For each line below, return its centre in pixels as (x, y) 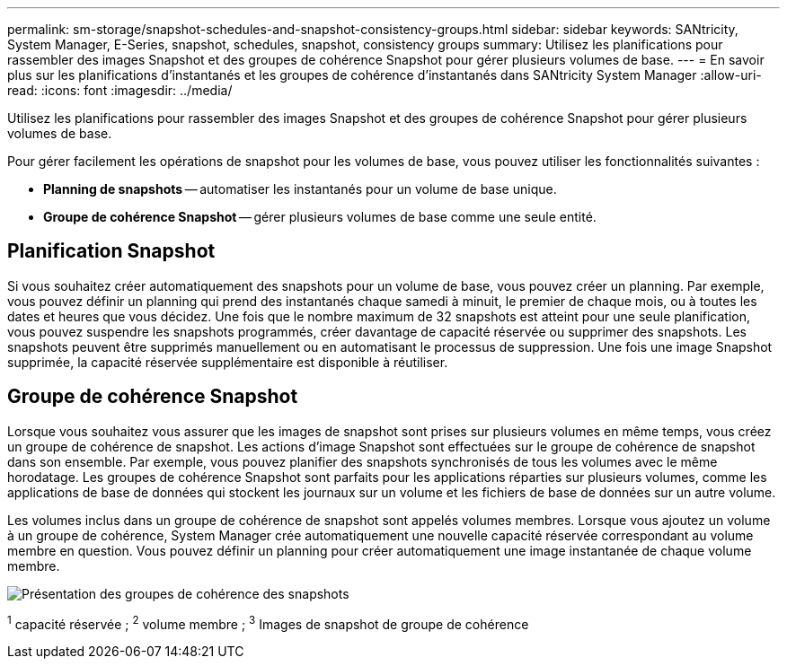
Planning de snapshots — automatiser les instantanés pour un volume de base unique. (300, 189)
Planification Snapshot (111, 251)
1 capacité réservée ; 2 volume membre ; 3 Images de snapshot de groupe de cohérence (268, 622)
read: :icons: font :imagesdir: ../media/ (120, 90)
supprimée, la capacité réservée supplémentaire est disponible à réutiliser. (228, 362)
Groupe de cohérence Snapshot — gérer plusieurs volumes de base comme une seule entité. (320, 217)
